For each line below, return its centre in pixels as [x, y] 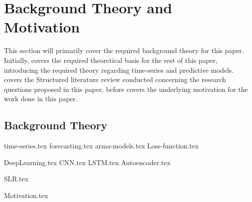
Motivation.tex [26, 195]
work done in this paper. [41, 99]
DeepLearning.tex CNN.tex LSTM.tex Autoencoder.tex [87, 162]
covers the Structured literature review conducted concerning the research [115, 79]
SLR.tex [16, 179]
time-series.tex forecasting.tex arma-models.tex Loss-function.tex [101, 146]
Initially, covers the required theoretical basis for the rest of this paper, [111, 60]
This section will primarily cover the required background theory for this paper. [124, 50]
